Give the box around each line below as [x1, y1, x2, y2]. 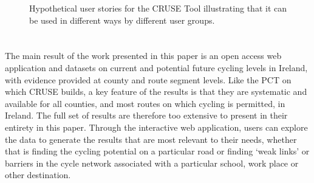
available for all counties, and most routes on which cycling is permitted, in [5, 97, 285, 109]
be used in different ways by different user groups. [29, 13, 215, 26]
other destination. [5, 168, 71, 181]
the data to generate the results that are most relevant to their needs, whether [5, 133, 297, 145]
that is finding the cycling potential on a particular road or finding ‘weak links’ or [5, 145, 310, 157]
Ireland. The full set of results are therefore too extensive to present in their [5, 109, 288, 122]
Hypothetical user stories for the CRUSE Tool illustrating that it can [29, 2, 287, 14]
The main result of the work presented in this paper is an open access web [5, 49, 282, 62]
